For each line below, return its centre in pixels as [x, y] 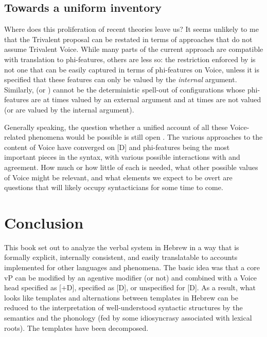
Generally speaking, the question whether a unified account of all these [116, 127]
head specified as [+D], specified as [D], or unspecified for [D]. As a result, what [130, 287]
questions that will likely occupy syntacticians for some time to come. [114, 187]
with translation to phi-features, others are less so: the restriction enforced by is [130, 59]
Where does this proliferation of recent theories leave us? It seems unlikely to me [131, 29]
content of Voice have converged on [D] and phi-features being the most [117, 147]
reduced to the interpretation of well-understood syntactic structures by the [123, 307]
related [15, 137]
